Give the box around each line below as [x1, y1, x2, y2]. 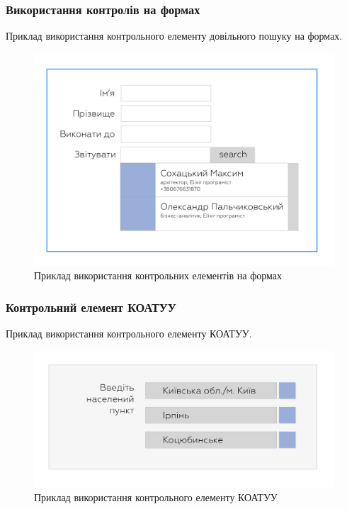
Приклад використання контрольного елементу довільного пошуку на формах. [6, 28, 343, 43]
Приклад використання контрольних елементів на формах [34, 268, 283, 283]
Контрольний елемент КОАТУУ [6, 298, 176, 315]
